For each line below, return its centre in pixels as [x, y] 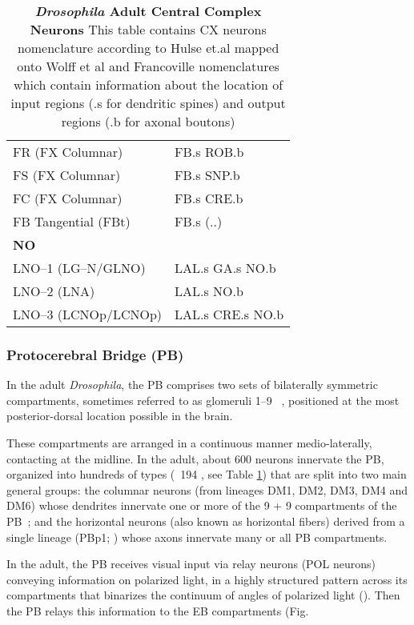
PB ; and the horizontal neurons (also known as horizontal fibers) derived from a [206, 521]
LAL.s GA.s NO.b [225, 268]
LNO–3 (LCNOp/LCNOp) [88, 314]
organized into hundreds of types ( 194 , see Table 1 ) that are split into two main [207, 474]
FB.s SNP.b [207, 175]
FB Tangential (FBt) [72, 221]
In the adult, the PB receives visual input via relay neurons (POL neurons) [191, 564]
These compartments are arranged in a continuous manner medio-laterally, [189, 443]
